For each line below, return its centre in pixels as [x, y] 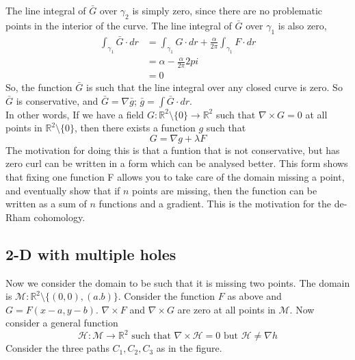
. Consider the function [167, 296]
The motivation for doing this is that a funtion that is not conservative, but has [173, 150]
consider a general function [62, 323]
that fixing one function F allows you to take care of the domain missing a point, [175, 176]
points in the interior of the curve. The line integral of [119, 25]
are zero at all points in [226, 309]
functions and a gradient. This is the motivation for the [215, 204]
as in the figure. [189, 348]
